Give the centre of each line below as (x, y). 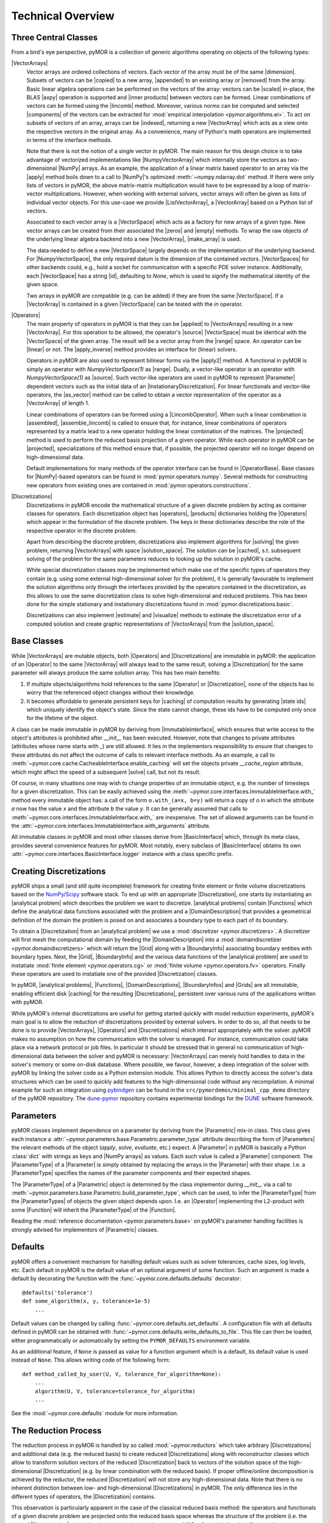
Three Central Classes (55, 37)
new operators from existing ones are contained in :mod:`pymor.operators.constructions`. (139, 485)
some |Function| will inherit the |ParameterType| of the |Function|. (94, 1210)
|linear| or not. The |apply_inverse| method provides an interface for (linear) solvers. (132, 349)
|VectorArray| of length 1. (58, 403)
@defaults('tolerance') (58, 1292)
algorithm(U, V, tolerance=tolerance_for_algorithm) (115, 1391)
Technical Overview (63, 16)
